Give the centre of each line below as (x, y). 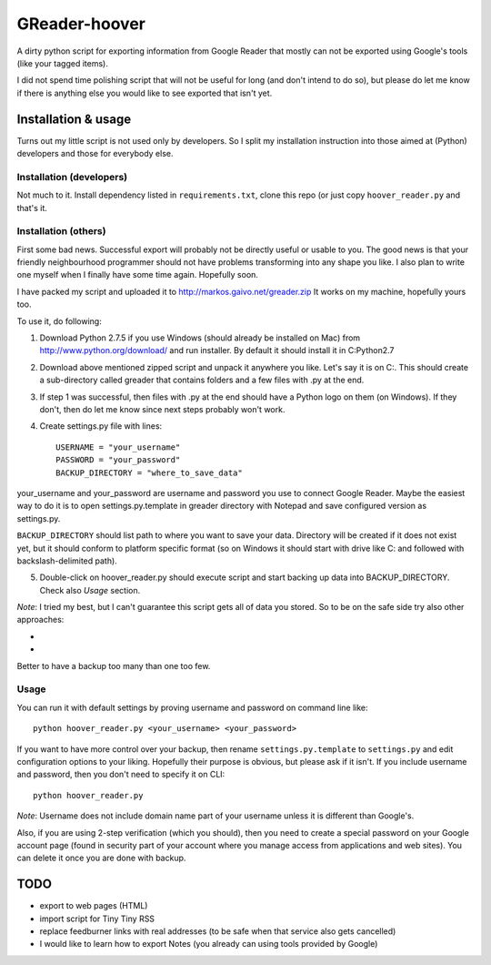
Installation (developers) (72, 177)
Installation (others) (61, 231)
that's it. (32, 208)
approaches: (40, 620)
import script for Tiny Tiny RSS (97, 919)
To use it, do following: (59, 321)
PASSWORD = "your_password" (118, 460)
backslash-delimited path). (67, 561)
